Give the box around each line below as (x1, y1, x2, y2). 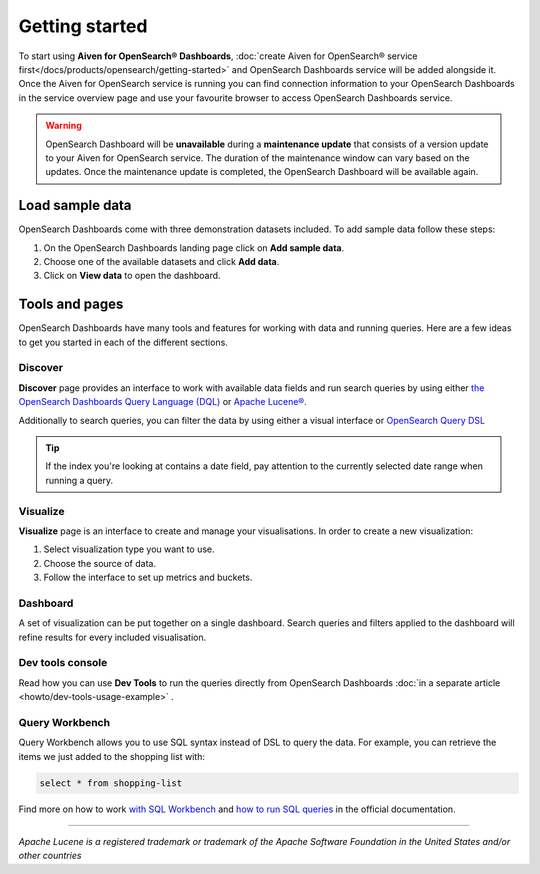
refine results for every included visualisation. (18, 631, 207, 643)
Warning (45, 120, 82, 132)
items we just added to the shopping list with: (18, 750, 205, 762)
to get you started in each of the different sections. (18, 336, 229, 348)
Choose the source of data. (43, 557, 157, 569)
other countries (18, 850, 82, 862)
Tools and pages (18, 296, 124, 313)
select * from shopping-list (39, 777, 183, 789)
